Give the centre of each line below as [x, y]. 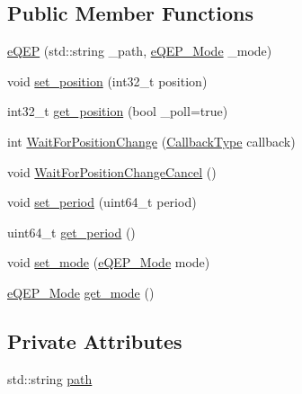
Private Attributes [95, 340]
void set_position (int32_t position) [107, 81]
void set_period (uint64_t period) [102, 202]
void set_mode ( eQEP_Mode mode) [109, 262]
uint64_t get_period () [71, 232]
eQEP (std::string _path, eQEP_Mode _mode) [140, 51]
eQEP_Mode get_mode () [81, 292]
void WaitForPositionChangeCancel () [112, 171]
